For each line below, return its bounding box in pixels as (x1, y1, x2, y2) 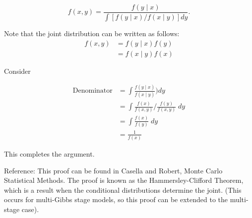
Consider (4, 65, 31, 76)
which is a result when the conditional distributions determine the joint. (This (4, 184, 242, 195)
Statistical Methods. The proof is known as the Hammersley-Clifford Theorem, (4, 175, 244, 185)
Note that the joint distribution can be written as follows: (4, 28, 180, 38)
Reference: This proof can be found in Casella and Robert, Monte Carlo (4, 165, 223, 175)
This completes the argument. (4, 148, 95, 159)
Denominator (72, 87, 113, 95)
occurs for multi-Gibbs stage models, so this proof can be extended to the (4, 194, 228, 205)
